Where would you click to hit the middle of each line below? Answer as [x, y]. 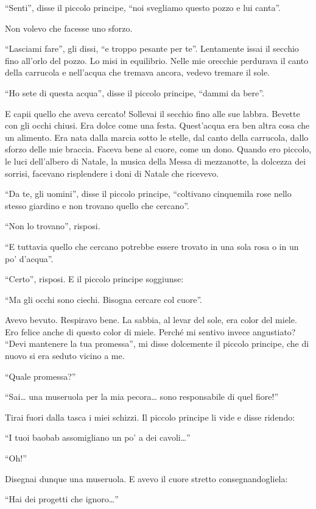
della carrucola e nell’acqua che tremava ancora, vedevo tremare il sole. [138, 72]
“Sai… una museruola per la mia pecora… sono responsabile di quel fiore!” [142, 397]
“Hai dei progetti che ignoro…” [62, 499]
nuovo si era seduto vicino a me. [65, 356]
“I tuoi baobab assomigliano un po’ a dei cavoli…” [98, 437]
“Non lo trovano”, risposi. [53, 226]
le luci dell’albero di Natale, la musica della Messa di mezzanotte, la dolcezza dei [156, 161]
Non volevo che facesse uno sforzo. [69, 28]
